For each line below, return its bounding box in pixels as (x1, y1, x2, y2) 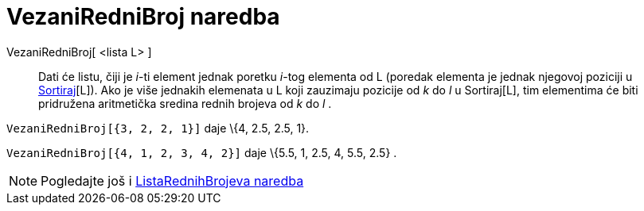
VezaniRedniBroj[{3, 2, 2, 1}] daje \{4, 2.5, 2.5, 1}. (6, 121, 310, 135)
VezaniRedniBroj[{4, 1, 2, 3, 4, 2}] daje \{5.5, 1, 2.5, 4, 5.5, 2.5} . (6, 145, 397, 159)
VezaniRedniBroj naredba (6, 3, 280, 30)
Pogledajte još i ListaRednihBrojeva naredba (41, 172, 304, 189)
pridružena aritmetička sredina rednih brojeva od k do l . (38, 96, 332, 110)
